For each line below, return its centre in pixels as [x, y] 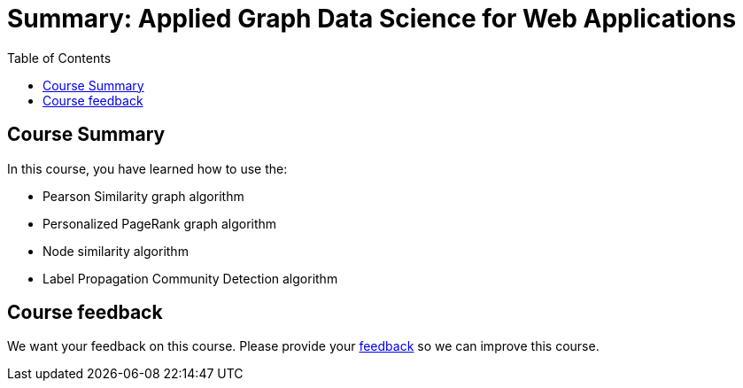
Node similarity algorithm [116, 251]
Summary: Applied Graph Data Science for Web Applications [372, 19]
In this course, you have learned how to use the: [147, 168]
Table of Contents [59, 58]
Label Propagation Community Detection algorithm [190, 278]
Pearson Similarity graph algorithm [143, 196]
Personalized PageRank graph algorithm [160, 223]
